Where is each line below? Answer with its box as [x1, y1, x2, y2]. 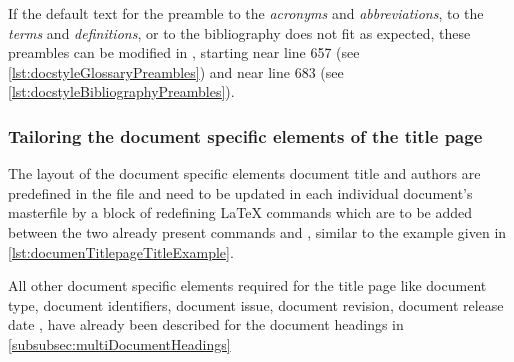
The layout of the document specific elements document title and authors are [8, 163, 481, 184]
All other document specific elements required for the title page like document [8, 275, 487, 296]
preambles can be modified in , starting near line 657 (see [8, 42, 360, 63]
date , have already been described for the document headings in [8, 314, 404, 335]
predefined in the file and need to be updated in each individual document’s [8, 182, 473, 203]
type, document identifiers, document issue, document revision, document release [8, 294, 504, 315]
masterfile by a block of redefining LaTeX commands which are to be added [8, 202, 473, 223]
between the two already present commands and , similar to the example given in [8, 221, 507, 242]
